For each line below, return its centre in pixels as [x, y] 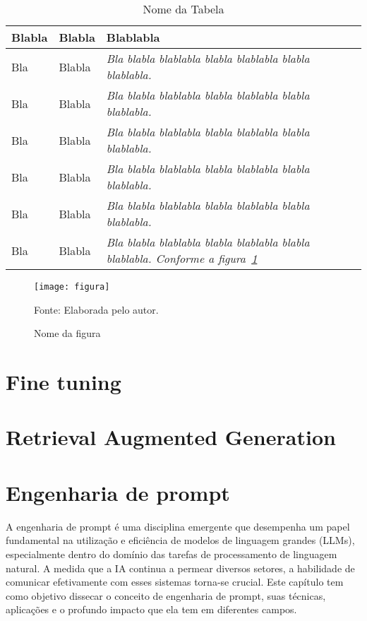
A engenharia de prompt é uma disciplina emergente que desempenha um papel [178, 526]
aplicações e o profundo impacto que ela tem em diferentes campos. [151, 609]
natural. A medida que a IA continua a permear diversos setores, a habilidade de [180, 568]
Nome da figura [67, 333]
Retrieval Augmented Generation [171, 437]
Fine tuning [64, 382]
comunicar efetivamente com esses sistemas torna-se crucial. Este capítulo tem [175, 582]
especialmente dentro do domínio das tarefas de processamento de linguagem [172, 554]
